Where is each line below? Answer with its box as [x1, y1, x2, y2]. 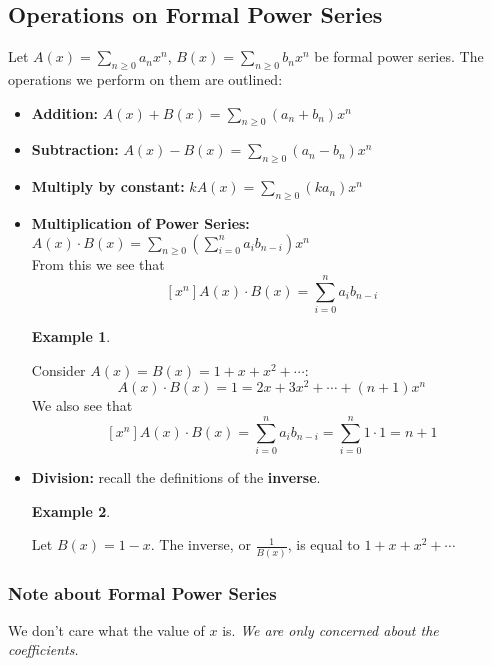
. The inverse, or [150, 534, 251, 555]
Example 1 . [31, 326, 111, 347]
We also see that [31, 395, 133, 416]
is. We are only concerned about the [222, 619, 439, 640]
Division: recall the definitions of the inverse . [31, 467, 321, 488]
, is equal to [287, 534, 360, 555]
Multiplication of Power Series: [31, 212, 250, 233]
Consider [31, 359, 86, 380]
